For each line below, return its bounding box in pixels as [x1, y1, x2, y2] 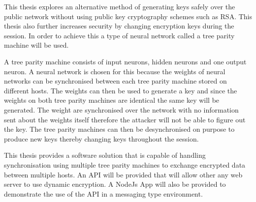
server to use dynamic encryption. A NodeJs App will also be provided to [4, 179, 226, 189]
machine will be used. [4, 40, 69, 50]
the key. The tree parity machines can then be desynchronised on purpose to [4, 124, 235, 134]
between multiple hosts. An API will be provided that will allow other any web [4, 169, 243, 179]
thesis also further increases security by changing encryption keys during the [4, 21, 234, 31]
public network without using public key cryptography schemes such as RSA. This [4, 11, 252, 21]
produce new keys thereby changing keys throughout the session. [4, 133, 199, 144]
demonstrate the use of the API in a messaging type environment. [4, 188, 203, 199]
